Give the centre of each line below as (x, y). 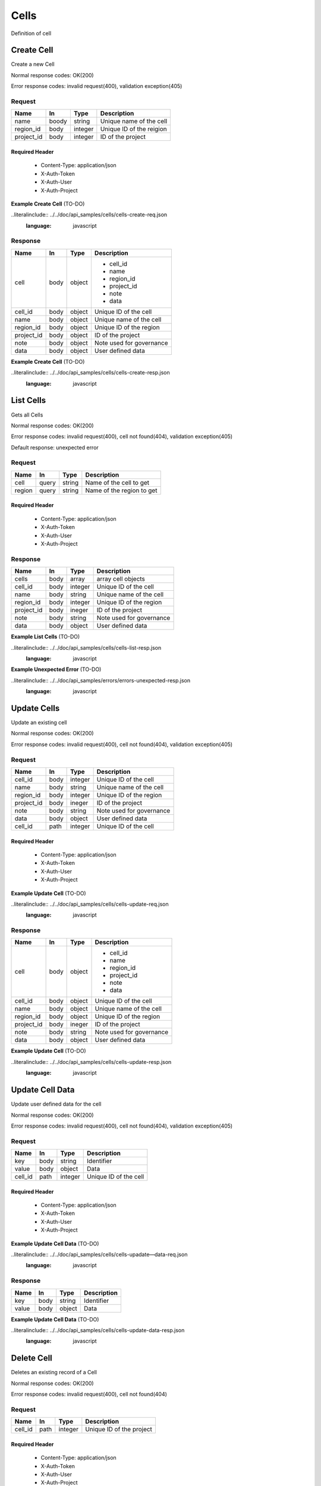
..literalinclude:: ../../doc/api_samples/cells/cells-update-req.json (90, 904)
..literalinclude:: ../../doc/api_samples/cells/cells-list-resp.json (86, 647)
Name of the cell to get (117, 483)
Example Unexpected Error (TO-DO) (56, 669)
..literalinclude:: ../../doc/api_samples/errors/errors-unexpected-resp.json (101, 680)
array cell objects (121, 579)
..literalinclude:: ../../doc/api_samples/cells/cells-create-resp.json (91, 373)
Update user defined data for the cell (56, 1104)
